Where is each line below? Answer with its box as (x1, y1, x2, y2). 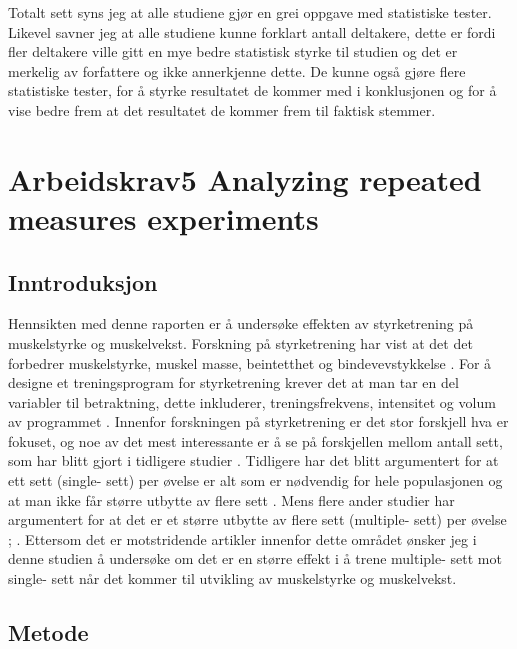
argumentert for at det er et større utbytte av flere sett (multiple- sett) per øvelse (8, 509, 507, 530)
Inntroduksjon (8, 266, 158, 297)
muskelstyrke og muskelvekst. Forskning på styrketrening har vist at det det (8, 332, 473, 353)
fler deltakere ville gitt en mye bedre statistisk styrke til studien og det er (8, 41, 458, 62)
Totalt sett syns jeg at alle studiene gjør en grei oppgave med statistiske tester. (8, 2, 492, 22)
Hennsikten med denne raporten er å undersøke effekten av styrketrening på (8, 313, 474, 334)
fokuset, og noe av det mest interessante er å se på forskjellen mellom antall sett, (8, 430, 503, 451)
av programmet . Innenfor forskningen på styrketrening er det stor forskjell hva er (8, 411, 509, 432)
